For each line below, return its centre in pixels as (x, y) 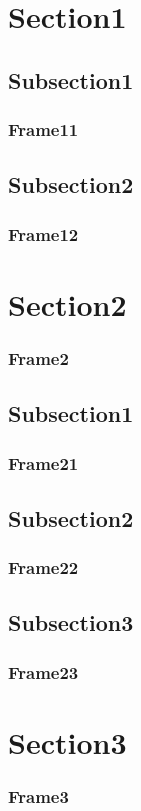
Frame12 (43, 233)
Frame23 (43, 671)
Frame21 (43, 462)
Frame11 (43, 129)
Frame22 (43, 567)
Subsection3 (71, 622)
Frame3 (38, 796)
